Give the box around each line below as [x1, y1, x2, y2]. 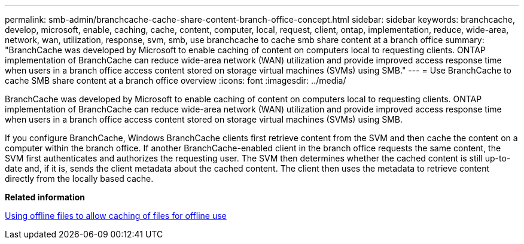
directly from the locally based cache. [5, 173, 154, 184]
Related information [5, 192, 86, 202]
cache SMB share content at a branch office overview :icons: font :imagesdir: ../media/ [5, 75, 346, 86]
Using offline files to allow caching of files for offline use [5, 211, 227, 221]
